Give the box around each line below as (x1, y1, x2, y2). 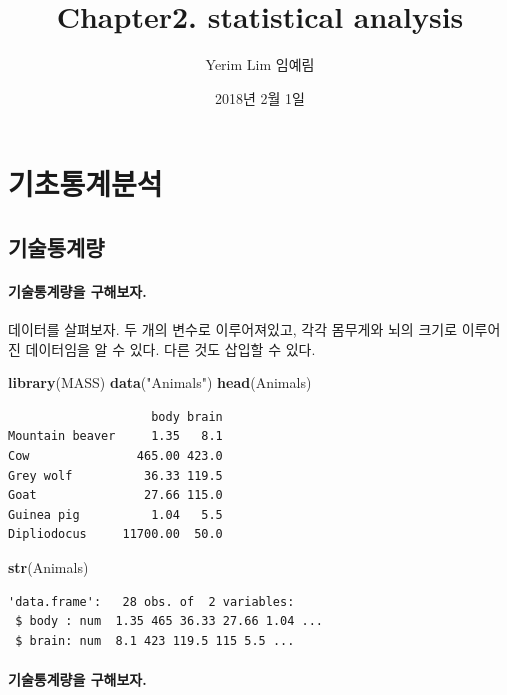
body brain (151, 409, 223, 424)
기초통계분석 (8, 163, 163, 204)
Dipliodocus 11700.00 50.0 (8, 527, 223, 542)
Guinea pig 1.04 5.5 (8, 507, 223, 522)
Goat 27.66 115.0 (8, 488, 223, 503)
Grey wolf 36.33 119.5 (8, 468, 223, 483)
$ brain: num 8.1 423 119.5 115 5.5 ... (15, 633, 295, 648)
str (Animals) (8, 557, 89, 578)
